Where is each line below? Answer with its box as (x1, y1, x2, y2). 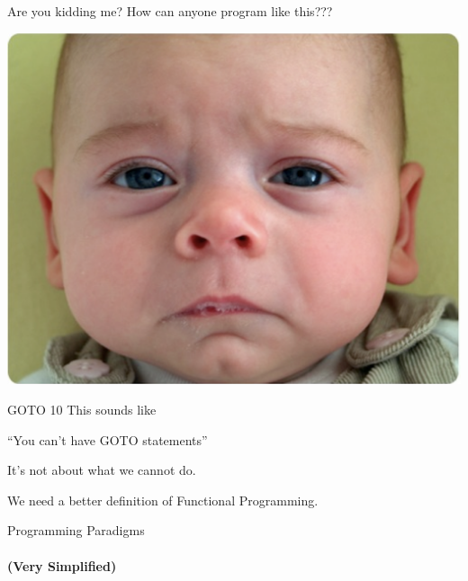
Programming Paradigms (7, 521, 145, 540)
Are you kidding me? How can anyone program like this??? (7, 2, 333, 20)
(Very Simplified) (7, 556, 117, 575)
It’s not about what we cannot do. (7, 460, 196, 479)
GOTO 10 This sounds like (7, 399, 157, 418)
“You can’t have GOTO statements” (7, 430, 208, 449)
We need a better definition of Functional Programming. (7, 490, 319, 509)
